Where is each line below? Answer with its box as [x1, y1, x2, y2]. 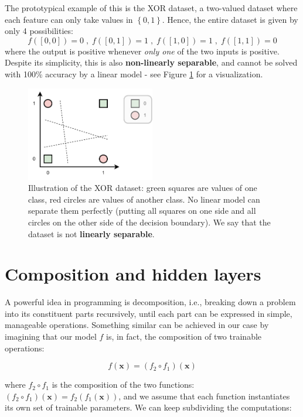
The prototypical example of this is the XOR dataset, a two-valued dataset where [5, 2, 298, 13]
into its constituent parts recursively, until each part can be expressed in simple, [5, 307, 292, 319]
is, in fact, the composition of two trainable [105, 330, 262, 342]
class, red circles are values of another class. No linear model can [28, 193, 260, 205]
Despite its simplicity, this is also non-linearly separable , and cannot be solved [5, 56, 298, 69]
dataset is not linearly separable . [28, 227, 155, 240]
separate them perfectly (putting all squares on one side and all [28, 204, 256, 217]
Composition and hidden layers [5, 262, 261, 286]
